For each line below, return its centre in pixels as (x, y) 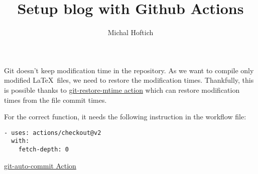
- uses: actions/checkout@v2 (53, 133)
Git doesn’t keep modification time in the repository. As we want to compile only (129, 70)
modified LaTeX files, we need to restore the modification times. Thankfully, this (129, 80)
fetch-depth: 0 (43, 149)
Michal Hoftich (131, 32)
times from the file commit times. (55, 100)
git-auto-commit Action (40, 165)
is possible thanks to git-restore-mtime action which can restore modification (122, 90)
